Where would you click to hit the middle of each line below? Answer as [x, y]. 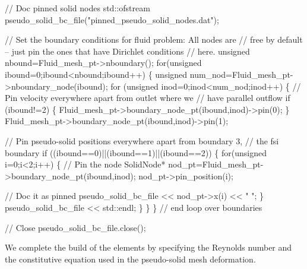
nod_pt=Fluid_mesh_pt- [216, 164]
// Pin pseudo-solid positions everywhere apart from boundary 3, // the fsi [142, 140]
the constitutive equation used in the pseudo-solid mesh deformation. [130, 259]
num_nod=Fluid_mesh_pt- [241, 74]
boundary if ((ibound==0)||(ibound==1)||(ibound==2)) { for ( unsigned [136, 152]
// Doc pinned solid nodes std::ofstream [77, 8]
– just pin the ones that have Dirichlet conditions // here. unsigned [127, 51]
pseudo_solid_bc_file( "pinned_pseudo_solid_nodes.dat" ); [112, 19]
